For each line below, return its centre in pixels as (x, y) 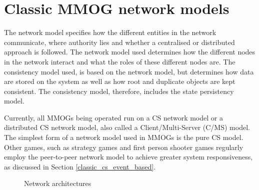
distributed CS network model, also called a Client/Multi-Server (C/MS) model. (127, 127)
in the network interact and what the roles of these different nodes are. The (120, 61)
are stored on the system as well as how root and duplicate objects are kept (120, 81)
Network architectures (58, 183)
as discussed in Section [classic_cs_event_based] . (80, 166)
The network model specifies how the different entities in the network (110, 32)
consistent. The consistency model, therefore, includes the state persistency (119, 91)
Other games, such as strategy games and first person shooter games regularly (124, 147)
